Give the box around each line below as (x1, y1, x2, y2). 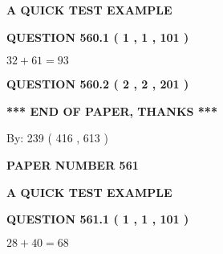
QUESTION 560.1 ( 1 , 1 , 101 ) (6, 28, 189, 45)
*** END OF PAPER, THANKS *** (6, 102, 217, 119)
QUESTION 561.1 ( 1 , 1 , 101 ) (6, 211, 189, 227)
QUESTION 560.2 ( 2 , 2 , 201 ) (6, 76, 189, 92)
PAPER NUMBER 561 (6, 156, 139, 173)
